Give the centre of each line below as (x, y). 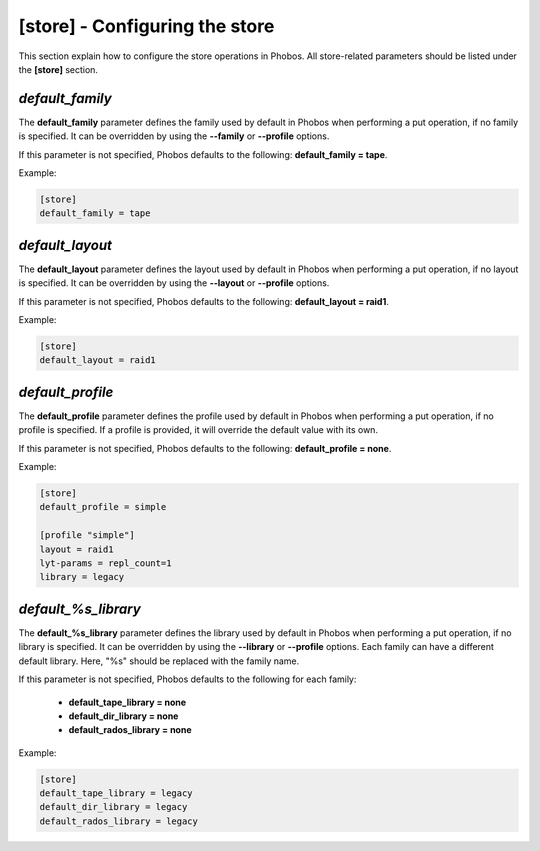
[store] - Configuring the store (146, 26)
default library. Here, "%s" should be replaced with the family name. (159, 661)
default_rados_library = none (130, 730)
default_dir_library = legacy (113, 807)
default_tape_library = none (127, 702)
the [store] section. (58, 69)
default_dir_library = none (123, 716)
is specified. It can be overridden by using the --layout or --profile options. (174, 283)
